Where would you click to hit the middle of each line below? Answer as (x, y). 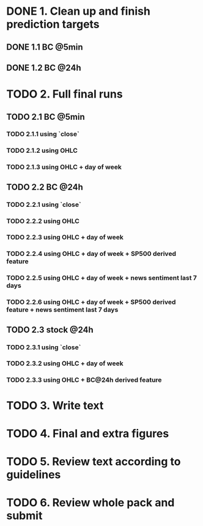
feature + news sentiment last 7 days (62, 310)
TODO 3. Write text (55, 405)
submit (24, 516)
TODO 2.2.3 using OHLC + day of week (65, 238)
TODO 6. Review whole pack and (90, 503)
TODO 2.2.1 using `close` (44, 204)
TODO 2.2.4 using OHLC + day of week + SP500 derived (91, 254)
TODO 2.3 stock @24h (50, 330)
